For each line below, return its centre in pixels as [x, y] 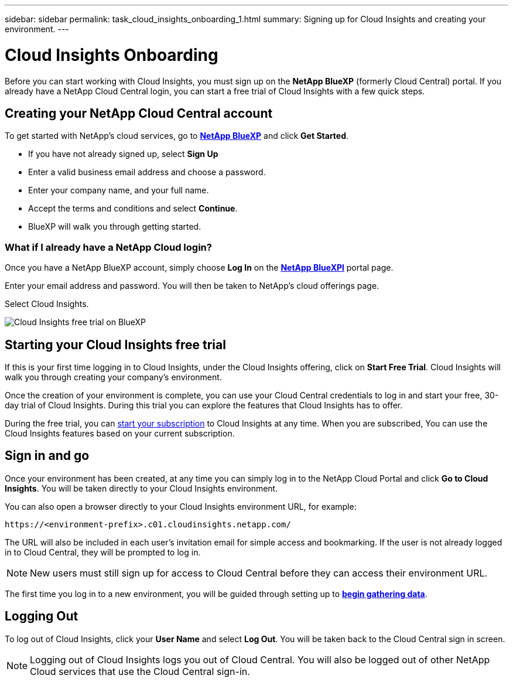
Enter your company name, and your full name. [119, 190]
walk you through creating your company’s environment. [113, 377]
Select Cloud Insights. [47, 304]
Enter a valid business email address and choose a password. [147, 172]
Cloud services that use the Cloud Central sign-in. [140, 671]
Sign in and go [47, 456]
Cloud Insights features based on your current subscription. [120, 433]
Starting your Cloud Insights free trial [115, 345]
